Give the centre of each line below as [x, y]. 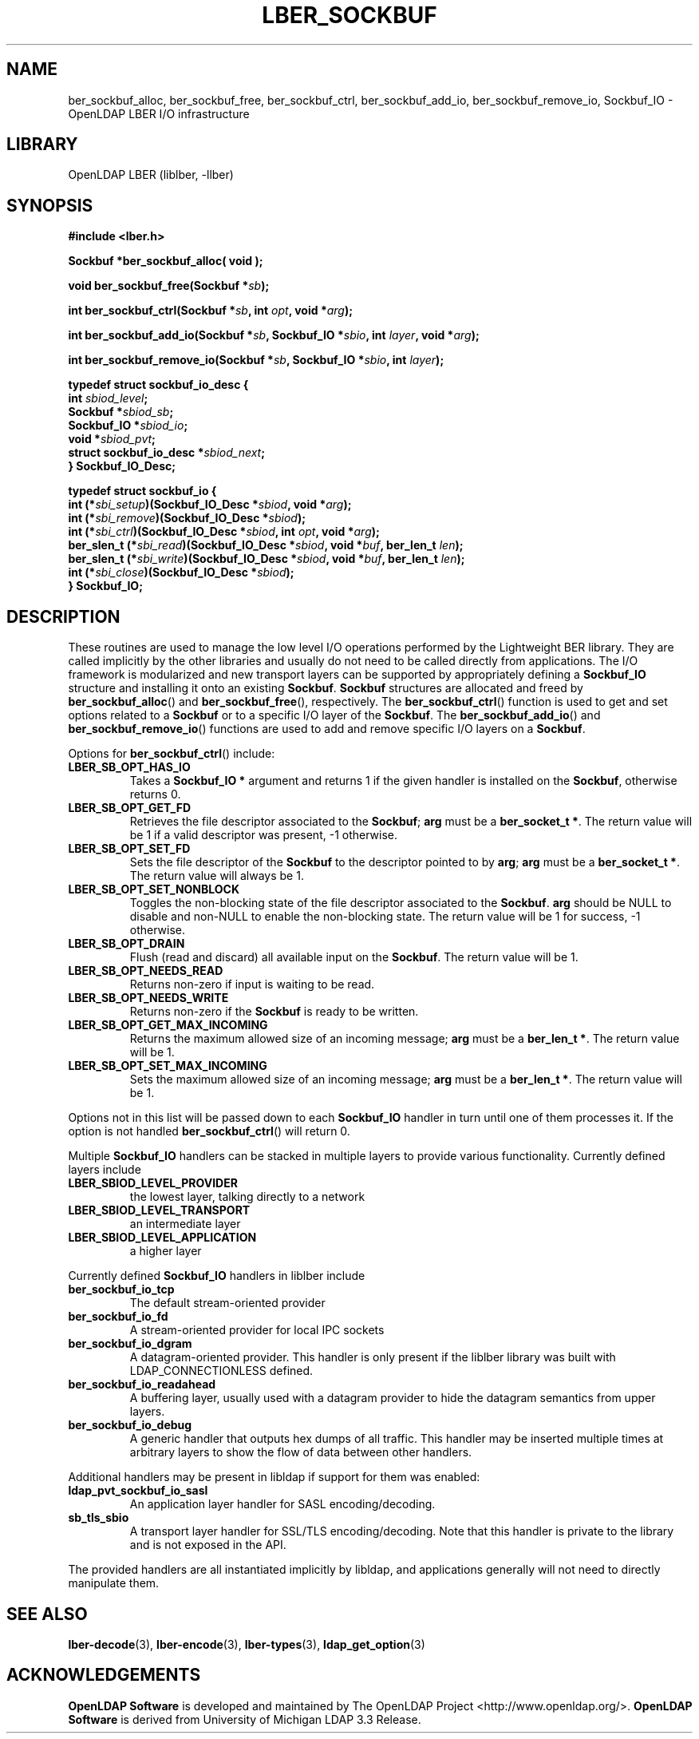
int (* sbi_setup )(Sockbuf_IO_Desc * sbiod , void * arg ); [210, 505]
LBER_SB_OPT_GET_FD [130, 808]
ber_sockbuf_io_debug [130, 1425]
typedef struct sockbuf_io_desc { [158, 385]
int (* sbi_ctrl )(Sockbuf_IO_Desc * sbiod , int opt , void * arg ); [224, 532]
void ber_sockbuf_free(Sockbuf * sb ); [169, 286]
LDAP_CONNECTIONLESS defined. [221, 1371]
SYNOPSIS [50, 205]
